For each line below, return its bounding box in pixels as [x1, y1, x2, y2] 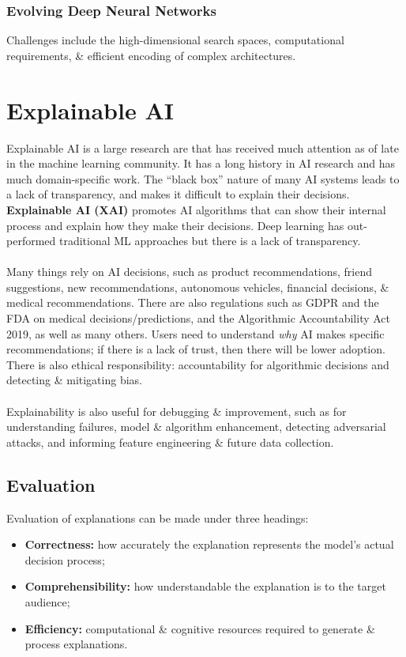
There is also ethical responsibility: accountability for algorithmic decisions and [6, 356, 389, 372]
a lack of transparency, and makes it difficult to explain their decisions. [6, 186, 350, 202]
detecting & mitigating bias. [6, 372, 142, 388]
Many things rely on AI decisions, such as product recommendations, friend [6, 263, 373, 280]
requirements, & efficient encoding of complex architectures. [6, 47, 296, 63]
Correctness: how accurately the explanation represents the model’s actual [24, 536, 394, 553]
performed [6, 232, 56, 249]
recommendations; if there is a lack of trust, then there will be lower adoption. [6, 341, 385, 357]
